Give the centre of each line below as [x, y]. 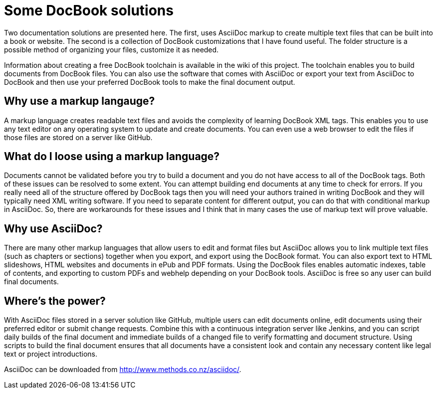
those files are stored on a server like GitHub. [78, 137]
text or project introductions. [51, 354]
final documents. [31, 282]
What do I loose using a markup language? [112, 157]
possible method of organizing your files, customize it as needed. [111, 49]
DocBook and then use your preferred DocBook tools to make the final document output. [150, 82]
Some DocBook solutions [89, 10]
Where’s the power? [55, 301]
